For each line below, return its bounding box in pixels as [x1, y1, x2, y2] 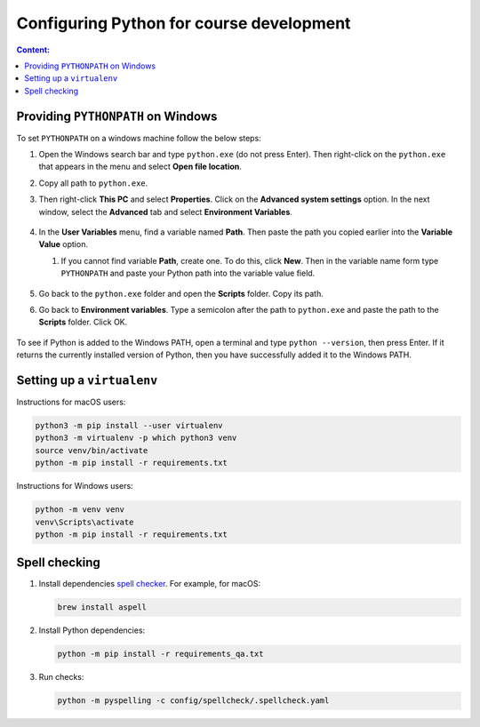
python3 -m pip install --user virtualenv [35, 420, 223, 430]
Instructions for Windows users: [16, 481, 133, 491]
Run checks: [38, 672, 84, 683]
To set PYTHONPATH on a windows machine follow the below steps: [16, 132, 261, 143]
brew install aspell [57, 603, 147, 612]
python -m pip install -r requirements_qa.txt [57, 649, 264, 659]
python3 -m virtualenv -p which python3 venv [35, 433, 237, 443]
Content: [16, 44, 51, 55]
